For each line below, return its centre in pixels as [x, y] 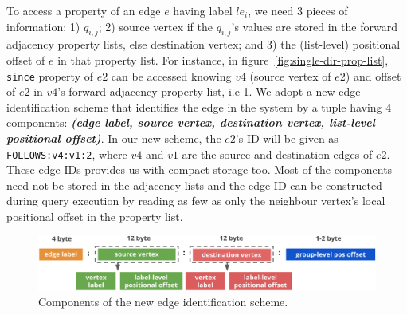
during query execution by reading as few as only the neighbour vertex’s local [196, 201]
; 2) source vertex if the [156, 26]
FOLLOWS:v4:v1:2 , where [67, 154]
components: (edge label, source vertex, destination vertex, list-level [191, 122]
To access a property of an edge [84, 10]
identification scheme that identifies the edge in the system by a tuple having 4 [199, 106]
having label [203, 10]
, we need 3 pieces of [298, 10]
